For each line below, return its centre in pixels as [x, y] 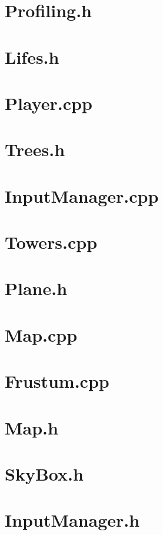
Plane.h [36, 288]
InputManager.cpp [82, 195]
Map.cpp [41, 334]
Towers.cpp [51, 242]
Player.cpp [49, 103]
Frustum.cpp [57, 381]
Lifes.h [32, 56]
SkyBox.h [44, 473]
